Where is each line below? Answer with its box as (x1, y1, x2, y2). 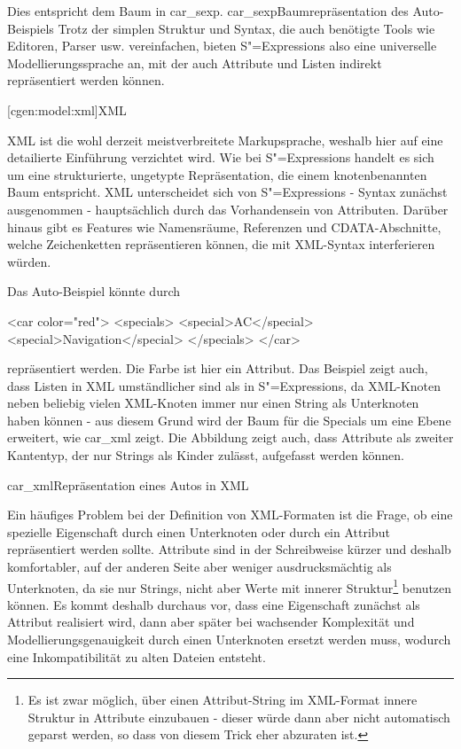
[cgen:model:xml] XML (7, 100, 127, 119)
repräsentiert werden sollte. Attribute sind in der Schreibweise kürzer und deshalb (7, 540, 451, 558)
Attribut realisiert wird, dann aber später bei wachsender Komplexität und (7, 612, 415, 631)
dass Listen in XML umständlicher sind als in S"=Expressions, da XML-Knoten (7, 376, 441, 394)
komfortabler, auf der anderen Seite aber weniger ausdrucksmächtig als (7, 558, 392, 576)
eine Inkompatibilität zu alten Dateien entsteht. (7, 647, 266, 666)
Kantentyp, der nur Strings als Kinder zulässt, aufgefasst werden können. (7, 446, 404, 464)
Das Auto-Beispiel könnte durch (7, 282, 181, 300)
